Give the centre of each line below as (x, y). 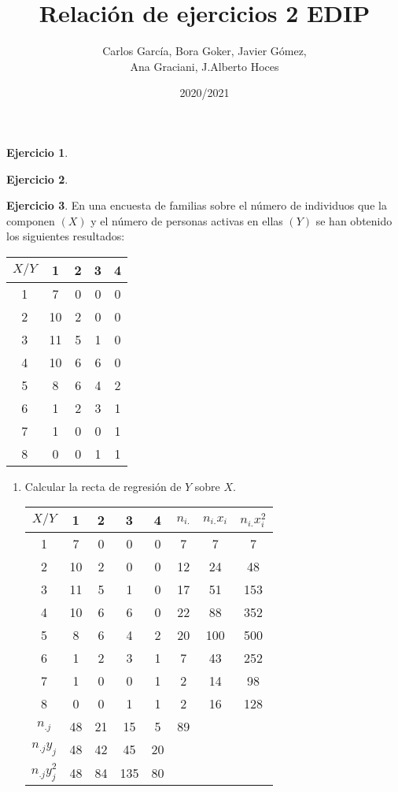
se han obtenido (354, 220)
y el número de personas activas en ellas (187, 220)
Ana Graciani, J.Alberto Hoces (205, 66)
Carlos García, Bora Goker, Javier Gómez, (205, 51)
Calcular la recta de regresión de (103, 486)
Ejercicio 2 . (37, 178)
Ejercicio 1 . (37, 152)
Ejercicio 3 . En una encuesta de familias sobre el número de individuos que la (197, 205)
